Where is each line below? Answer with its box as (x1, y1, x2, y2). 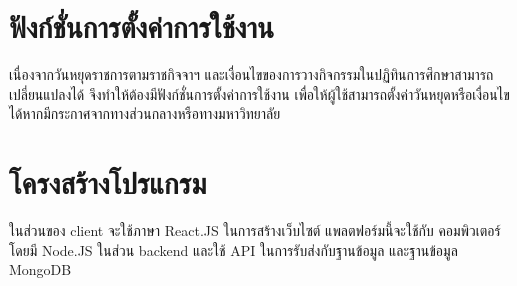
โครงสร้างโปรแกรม (9, 162, 207, 203)
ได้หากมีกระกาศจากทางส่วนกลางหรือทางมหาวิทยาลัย (9, 103, 281, 124)
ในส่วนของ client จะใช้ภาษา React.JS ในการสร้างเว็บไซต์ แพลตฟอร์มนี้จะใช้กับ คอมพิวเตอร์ (9, 220, 501, 241)
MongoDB (9, 259, 72, 280)
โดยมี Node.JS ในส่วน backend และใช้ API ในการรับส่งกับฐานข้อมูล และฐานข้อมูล (9, 239, 458, 260)
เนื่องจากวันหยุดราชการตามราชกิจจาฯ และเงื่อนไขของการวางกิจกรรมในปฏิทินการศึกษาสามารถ (9, 64, 494, 85)
